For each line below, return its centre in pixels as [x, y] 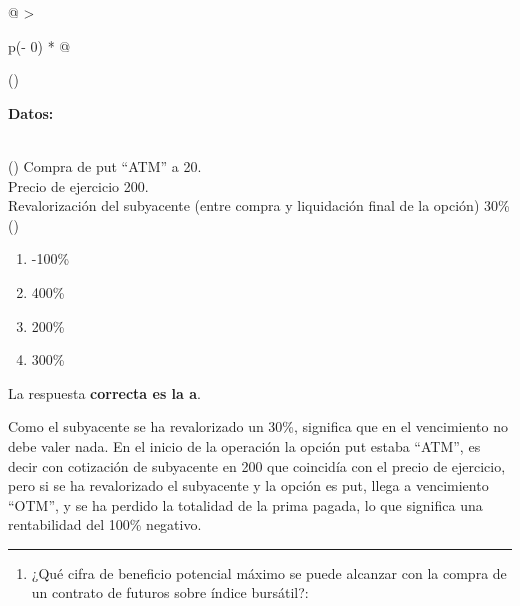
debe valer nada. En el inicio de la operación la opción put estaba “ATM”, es [244, 445]
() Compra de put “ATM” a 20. [105, 165]
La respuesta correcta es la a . [104, 392]
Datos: [31, 112]
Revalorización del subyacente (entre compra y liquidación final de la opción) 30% [259, 205]
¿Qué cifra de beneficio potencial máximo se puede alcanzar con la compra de [269, 572]
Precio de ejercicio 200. [78, 185]
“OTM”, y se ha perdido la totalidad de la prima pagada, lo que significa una [245, 504]
